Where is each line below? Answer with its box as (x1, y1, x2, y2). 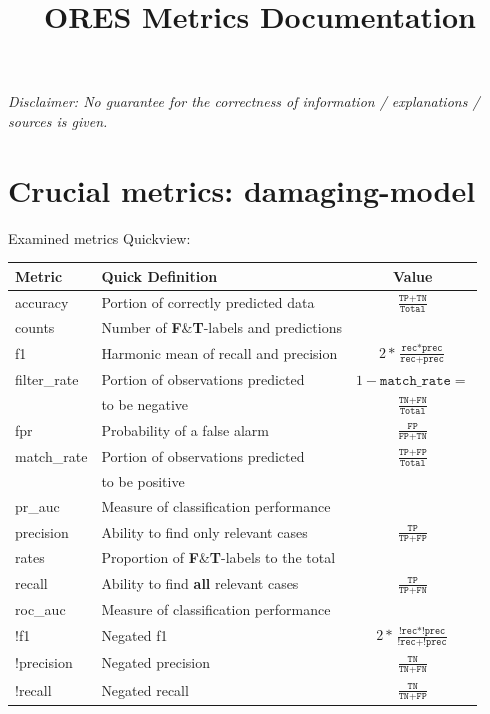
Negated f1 (101, 625, 168, 646)
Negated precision (101, 652, 210, 673)
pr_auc (15, 495, 60, 516)
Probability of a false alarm (101, 419, 269, 440)
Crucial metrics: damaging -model (8, 169, 476, 210)
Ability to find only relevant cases (101, 521, 308, 542)
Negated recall (101, 679, 189, 700)
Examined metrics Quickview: (8, 227, 191, 248)
